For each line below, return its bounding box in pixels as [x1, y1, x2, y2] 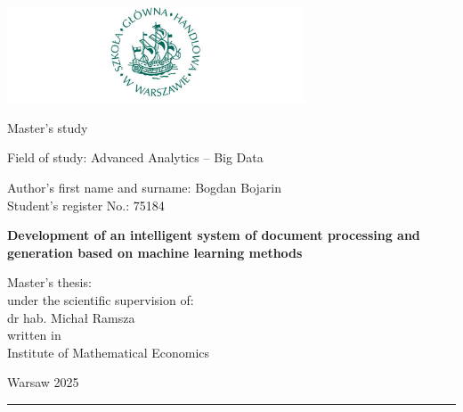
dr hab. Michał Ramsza [7, 308, 135, 326]
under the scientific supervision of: [7, 290, 194, 309]
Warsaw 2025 [7, 373, 79, 391]
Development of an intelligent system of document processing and [7, 226, 420, 244]
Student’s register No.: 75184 [7, 195, 165, 214]
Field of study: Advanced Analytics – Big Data [7, 148, 264, 167]
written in [7, 325, 61, 344]
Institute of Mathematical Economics [7, 342, 210, 361]
